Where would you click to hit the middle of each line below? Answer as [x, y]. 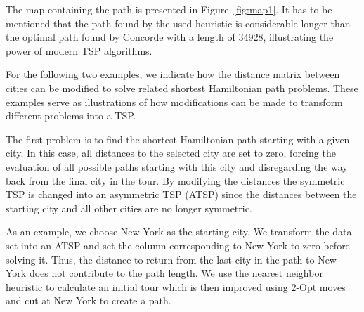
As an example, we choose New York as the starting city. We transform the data [179, 232]
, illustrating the [298, 37]
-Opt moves [321, 286]
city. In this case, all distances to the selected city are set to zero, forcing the [171, 153]
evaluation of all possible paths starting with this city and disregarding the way [177, 166]
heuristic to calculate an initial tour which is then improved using [147, 286]
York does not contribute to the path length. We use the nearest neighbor [164, 273]
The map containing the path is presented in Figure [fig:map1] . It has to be [169, 9]
